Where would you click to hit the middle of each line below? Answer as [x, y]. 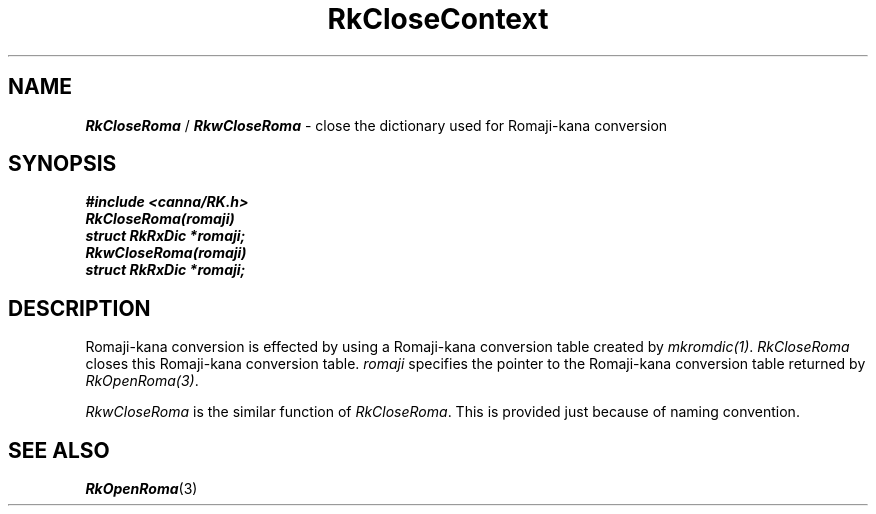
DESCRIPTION [79, 308]
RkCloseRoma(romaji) [160, 219]
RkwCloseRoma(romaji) [166, 253]
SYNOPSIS [62, 164]
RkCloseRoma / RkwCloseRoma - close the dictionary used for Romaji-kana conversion [376, 125]
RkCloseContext [438, 19]
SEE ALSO [59, 450]
